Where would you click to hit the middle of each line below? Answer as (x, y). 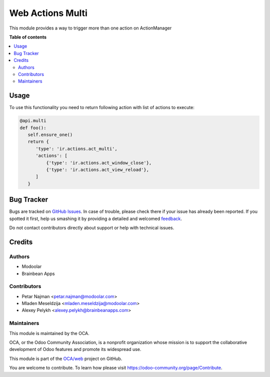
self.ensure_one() (50, 134)
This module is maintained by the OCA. (49, 333)
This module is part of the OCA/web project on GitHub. (66, 358)
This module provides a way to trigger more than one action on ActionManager (90, 28)
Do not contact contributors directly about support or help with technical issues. (92, 227)
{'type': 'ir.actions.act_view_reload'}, (97, 169)
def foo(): (33, 128)
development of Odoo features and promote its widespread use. (75, 349)
